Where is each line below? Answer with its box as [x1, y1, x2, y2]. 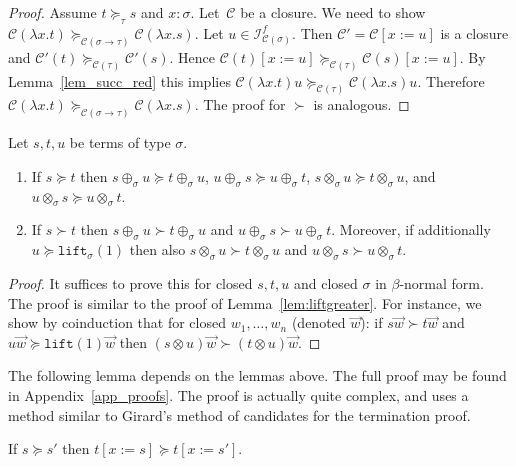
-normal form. [399, 273, 484, 294]
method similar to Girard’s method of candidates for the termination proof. [8, 404, 471, 425]
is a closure [440, 22, 509, 43]
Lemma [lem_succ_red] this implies [8, 70, 231, 91]
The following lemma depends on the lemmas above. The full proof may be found [8, 365, 507, 386]
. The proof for [194, 94, 286, 115]
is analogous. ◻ [313, 94, 410, 115]
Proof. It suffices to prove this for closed [8, 273, 253, 294]
